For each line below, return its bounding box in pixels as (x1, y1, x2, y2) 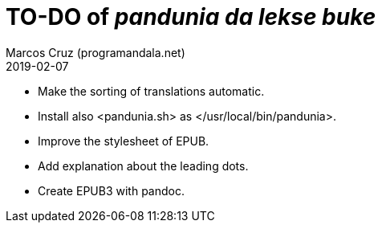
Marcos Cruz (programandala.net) (6, 45, 185, 59)
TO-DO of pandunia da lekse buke (6, 3, 376, 31)
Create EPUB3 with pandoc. (38, 183, 185, 198)
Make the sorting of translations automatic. (38, 84, 265, 98)
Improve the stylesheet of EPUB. (38, 133, 209, 148)
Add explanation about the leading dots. (38, 158, 249, 173)
